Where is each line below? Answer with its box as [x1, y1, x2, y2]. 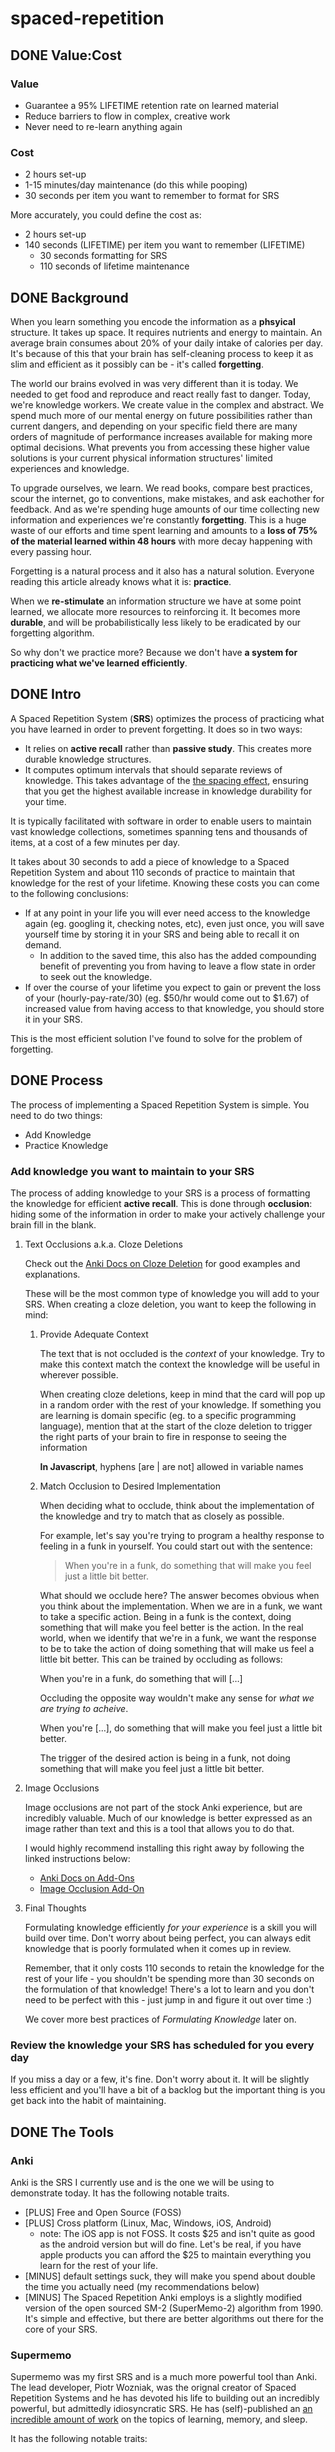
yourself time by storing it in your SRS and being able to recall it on [24, 928, 300, 940]
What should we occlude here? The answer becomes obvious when [39, 1589, 320, 1601]
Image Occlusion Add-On [39, 1882, 145, 1894]
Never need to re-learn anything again [24, 120, 183, 132]
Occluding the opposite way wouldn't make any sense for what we [39, 1692, 315, 1704]
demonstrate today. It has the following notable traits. [10, 2187, 230, 2199]
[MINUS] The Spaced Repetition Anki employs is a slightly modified [24, 2291, 303, 2303]
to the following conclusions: [10, 887, 129, 899]
